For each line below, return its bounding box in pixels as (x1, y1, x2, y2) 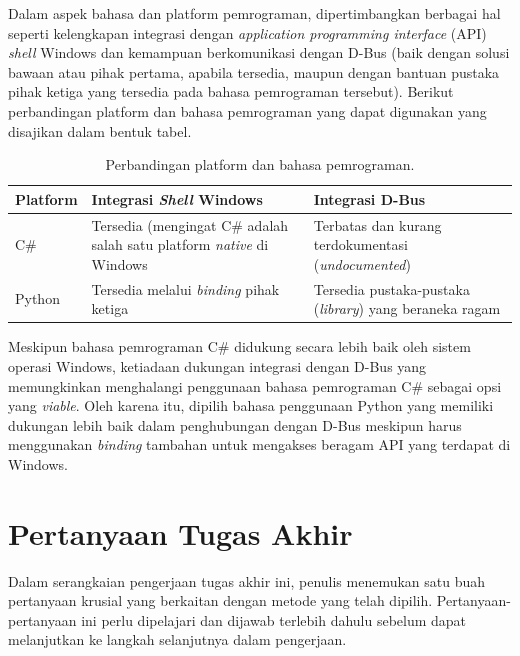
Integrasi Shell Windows (91, 188, 263, 209)
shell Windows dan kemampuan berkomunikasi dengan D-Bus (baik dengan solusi (8, 42, 510, 63)
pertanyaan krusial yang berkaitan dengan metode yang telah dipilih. (8, 590, 433, 611)
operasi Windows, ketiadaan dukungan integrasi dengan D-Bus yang (8, 355, 427, 376)
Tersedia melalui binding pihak (91, 278, 280, 299)
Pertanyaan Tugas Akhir (8, 512, 353, 553)
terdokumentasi (313, 234, 408, 255)
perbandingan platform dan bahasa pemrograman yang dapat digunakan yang (8, 100, 487, 121)
